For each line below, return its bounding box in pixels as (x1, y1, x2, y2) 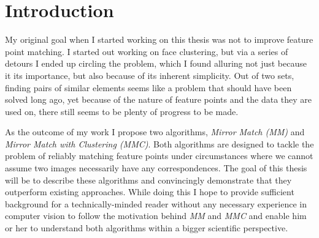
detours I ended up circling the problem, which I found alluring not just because (5, 57, 307, 70)
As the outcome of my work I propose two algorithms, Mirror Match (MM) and (5, 125, 305, 138)
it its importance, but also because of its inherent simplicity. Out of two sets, (5, 69, 294, 81)
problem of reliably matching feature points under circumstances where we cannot (5, 149, 313, 162)
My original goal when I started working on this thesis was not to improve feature (5, 33, 313, 46)
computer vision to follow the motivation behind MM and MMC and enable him (5, 209, 307, 222)
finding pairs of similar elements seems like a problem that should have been (5, 81, 292, 94)
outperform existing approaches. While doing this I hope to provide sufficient (5, 185, 294, 198)
